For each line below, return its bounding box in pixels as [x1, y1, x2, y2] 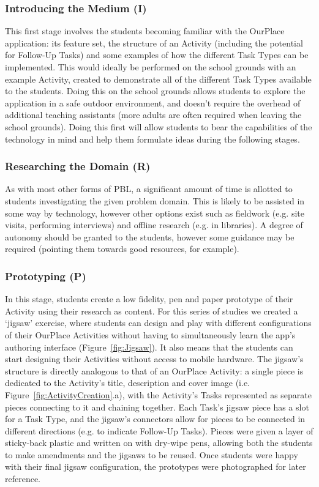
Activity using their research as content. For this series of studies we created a [5, 304, 298, 317]
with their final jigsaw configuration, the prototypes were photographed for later [5, 460, 306, 473]
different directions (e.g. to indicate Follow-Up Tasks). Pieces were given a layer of [5, 424, 313, 437]
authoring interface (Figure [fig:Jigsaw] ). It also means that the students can [5, 340, 293, 353]
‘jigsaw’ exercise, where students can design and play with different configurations [5, 316, 312, 329]
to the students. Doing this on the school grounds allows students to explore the [5, 84, 306, 97]
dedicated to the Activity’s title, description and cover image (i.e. [5, 376, 250, 389]
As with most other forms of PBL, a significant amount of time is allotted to [5, 182, 293, 195]
